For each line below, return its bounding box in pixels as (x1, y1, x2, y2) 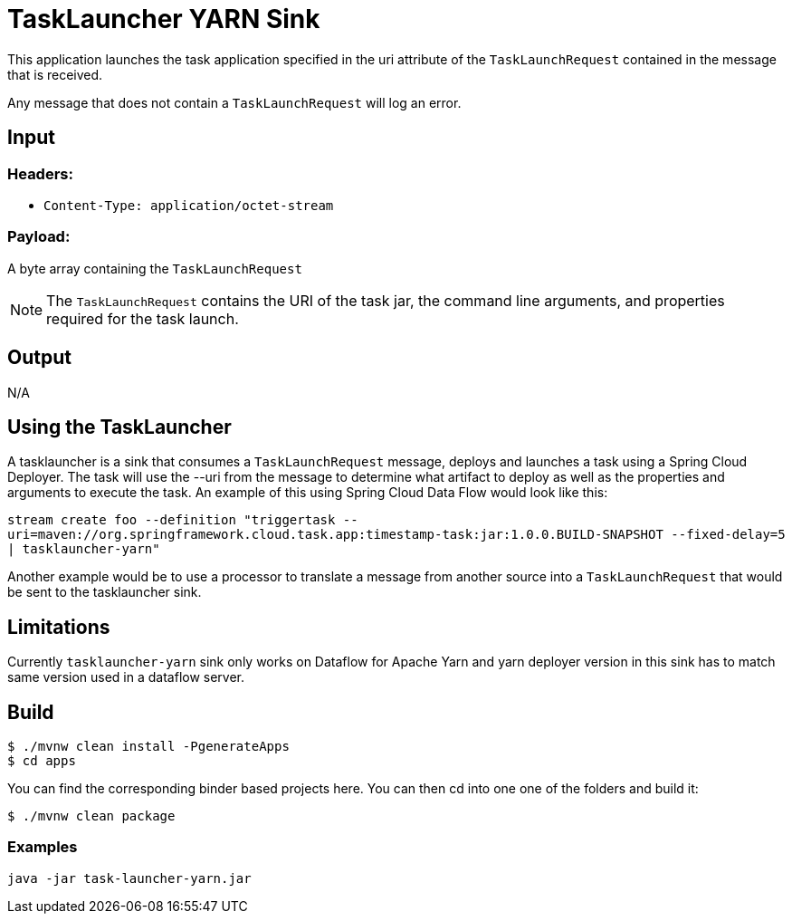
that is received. (7, 66, 103, 82)
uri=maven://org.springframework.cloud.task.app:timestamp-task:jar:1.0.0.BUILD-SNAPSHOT (7, 527, 663, 542)
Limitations (7, 615, 110, 638)
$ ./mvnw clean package (7, 809, 176, 824)
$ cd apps (7, 753, 76, 769)
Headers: (7, 164, 73, 183)
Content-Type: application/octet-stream (43, 197, 334, 213)
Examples (7, 838, 78, 857)
